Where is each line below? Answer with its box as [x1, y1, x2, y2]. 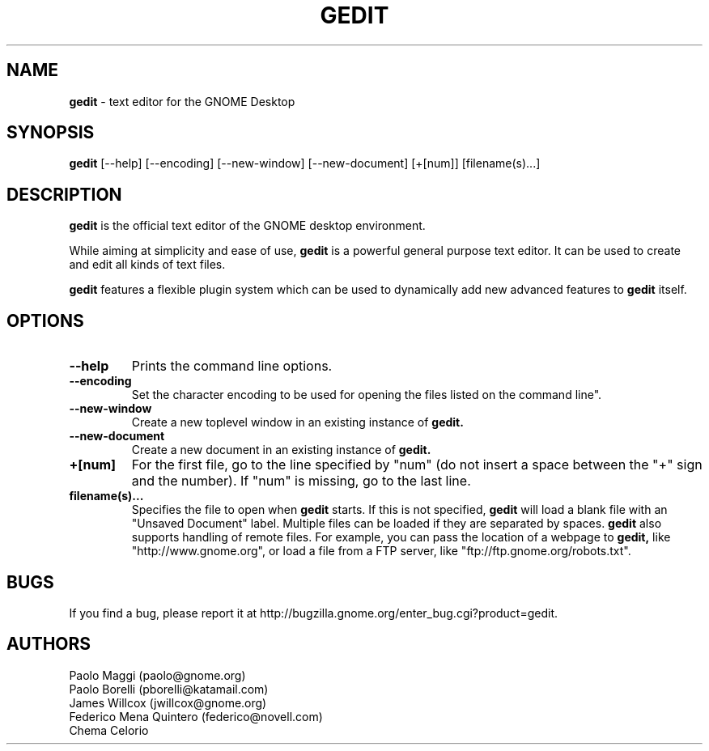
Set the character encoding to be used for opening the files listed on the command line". [131, 388, 602, 402]
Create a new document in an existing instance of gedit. [131, 443, 431, 457]
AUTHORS [6, 634, 91, 655]
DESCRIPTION [6, 184, 122, 205]
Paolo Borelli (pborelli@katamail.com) [69, 681, 269, 696]
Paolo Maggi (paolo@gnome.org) [69, 668, 246, 682]
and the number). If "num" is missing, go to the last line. [131, 473, 471, 490]
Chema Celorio [69, 723, 149, 737]
